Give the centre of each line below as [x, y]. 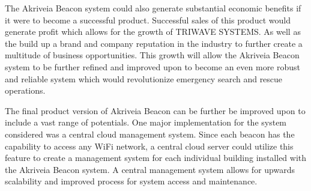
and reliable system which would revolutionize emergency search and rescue [144, 78]
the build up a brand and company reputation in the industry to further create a [154, 43]
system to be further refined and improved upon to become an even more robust [153, 66]
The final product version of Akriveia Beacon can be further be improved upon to [155, 110]
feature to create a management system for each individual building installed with [156, 158]
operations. [25, 90]
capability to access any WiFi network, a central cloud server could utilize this [149, 146]
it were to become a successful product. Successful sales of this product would [148, 20]
